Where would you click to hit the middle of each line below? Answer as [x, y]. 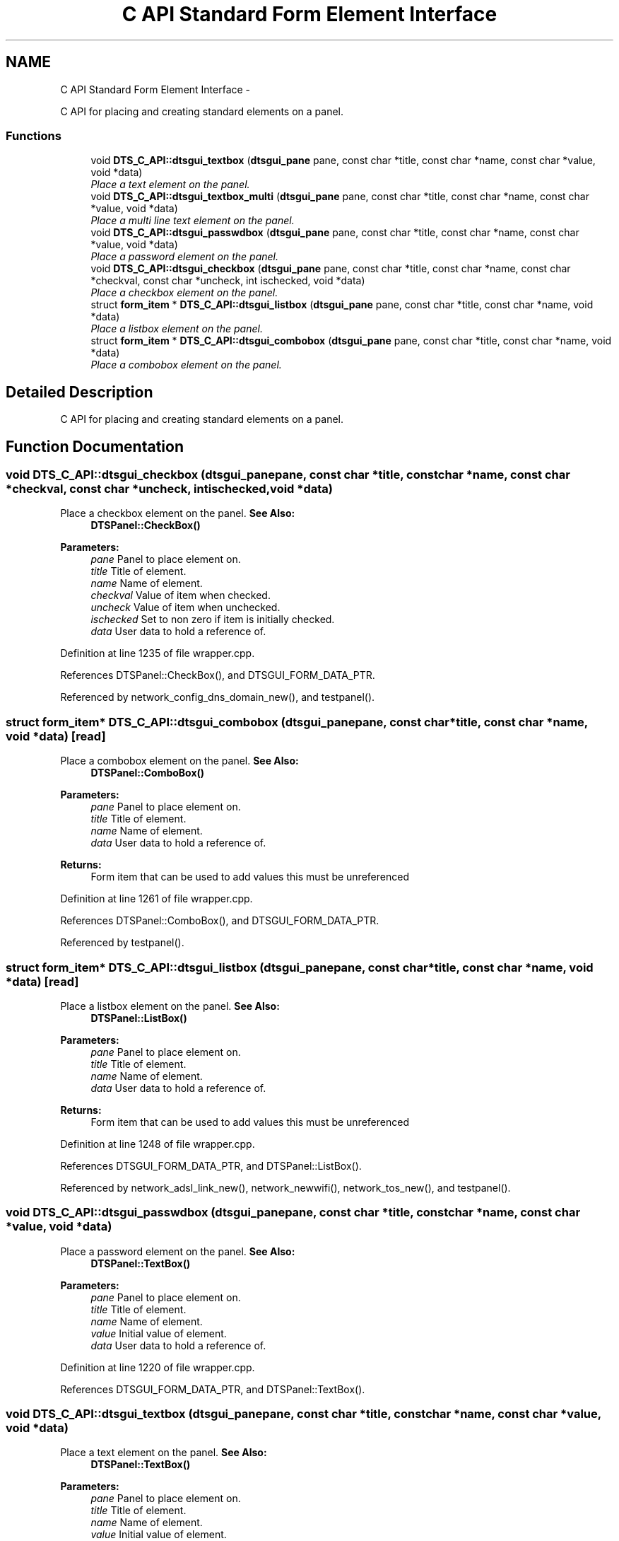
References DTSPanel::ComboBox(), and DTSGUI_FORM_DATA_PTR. [220, 921]
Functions [34, 135]
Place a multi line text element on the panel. [193, 221]
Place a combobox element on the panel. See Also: [179, 761]
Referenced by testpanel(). [122, 943]
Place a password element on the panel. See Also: [178, 1251]
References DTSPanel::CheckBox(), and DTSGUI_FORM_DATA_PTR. [218, 675]
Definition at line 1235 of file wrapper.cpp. [158, 653]
